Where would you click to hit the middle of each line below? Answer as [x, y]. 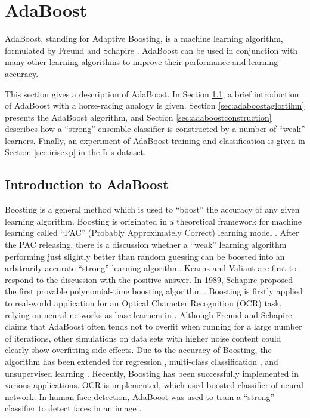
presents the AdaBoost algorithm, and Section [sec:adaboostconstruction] [138, 117]
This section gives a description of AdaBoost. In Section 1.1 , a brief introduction [152, 93]
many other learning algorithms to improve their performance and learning [142, 62]
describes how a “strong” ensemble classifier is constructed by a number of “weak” [155, 129]
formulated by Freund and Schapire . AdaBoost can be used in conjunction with [151, 50]
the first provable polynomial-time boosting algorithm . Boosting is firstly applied [154, 291]
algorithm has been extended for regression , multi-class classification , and [142, 361]
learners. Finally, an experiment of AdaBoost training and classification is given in [155, 140]
